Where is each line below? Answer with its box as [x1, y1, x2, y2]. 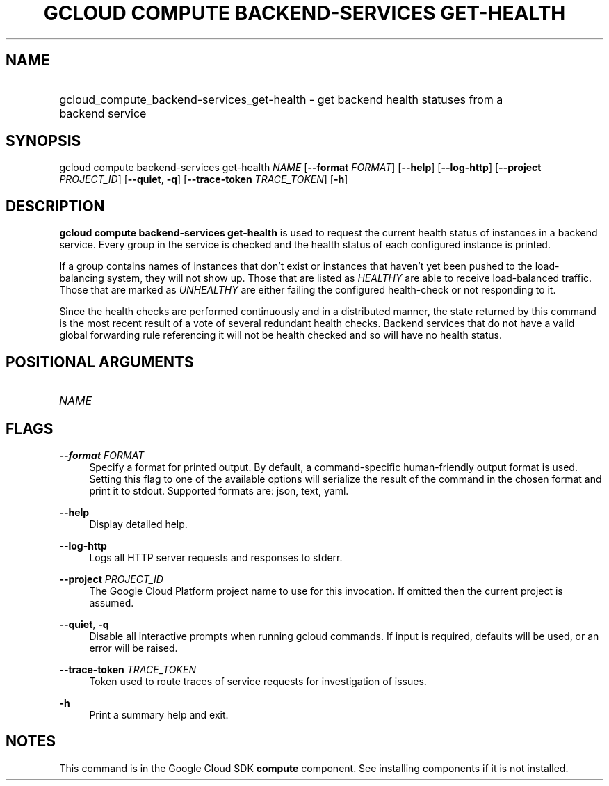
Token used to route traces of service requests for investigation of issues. [89, 675, 427, 687]
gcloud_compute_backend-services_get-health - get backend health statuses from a [59, 92, 503, 106]
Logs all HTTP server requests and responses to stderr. [89, 551, 343, 563]
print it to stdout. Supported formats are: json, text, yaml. [89, 484, 349, 497]
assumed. [89, 596, 134, 609]
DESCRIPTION [6, 197, 105, 215]
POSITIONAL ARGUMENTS [6, 353, 194, 371]
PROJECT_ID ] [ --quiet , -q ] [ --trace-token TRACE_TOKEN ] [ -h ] [59, 173, 348, 186]
